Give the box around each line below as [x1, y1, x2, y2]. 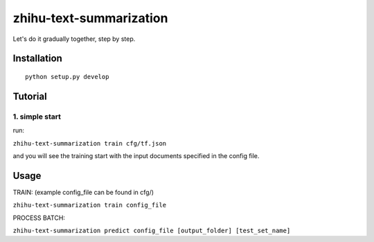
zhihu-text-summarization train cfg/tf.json [12, 139, 167, 147]
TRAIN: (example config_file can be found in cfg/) [12, 188, 154, 196]
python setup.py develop [25, 73, 109, 80]
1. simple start [12, 112, 62, 121]
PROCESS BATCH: [12, 214, 66, 222]
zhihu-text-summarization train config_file [12, 201, 167, 209]
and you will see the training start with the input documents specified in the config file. [12, 151, 260, 159]
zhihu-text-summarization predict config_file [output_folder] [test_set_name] [12, 226, 291, 234]
